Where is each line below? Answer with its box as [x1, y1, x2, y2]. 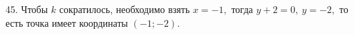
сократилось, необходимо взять [59, 2, 190, 16]
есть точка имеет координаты [6, 15, 128, 30]
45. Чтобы [6, 2, 48, 16]
